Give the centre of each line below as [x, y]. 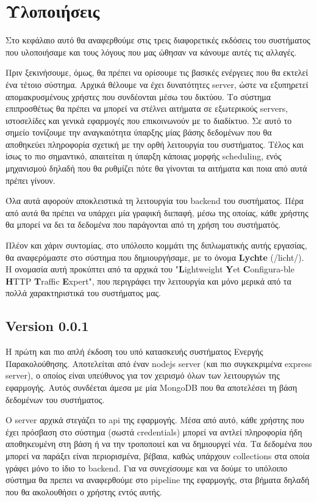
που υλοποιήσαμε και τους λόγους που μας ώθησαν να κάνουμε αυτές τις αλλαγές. [151, 52]
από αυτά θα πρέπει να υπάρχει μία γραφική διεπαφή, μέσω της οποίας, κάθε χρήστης [157, 212]
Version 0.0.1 [47, 326]
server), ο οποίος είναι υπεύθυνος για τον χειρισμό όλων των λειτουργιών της [143, 375]
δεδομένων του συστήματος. [55, 399]
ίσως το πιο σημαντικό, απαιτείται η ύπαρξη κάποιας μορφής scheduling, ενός [144, 156]
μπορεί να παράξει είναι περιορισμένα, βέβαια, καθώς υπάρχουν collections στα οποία [158, 455]
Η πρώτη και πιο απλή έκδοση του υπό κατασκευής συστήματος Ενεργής [134, 351]
